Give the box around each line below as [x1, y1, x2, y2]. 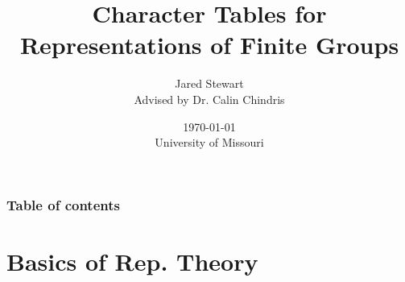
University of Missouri [155, 134, 264, 151]
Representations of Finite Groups [19, 28, 399, 61]
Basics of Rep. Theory [6, 244, 258, 277]
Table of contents [6, 194, 120, 214]
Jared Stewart [175, 75, 244, 92]
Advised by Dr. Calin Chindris [134, 90, 285, 107]
